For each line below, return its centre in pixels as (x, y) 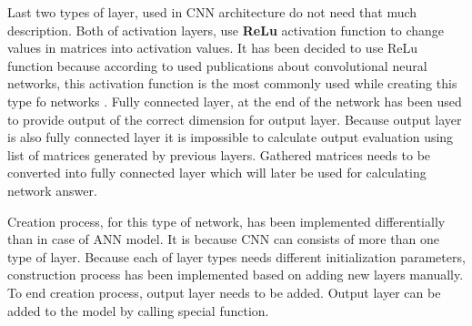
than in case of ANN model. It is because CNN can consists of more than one (223, 239)
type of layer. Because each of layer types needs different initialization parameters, (236, 256)
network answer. (52, 190)
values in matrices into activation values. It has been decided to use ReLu (213, 48)
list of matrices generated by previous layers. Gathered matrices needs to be (219, 154)
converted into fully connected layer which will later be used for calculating (217, 173)
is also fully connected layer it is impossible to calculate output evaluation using (231, 137)
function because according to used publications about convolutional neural (217, 65)
